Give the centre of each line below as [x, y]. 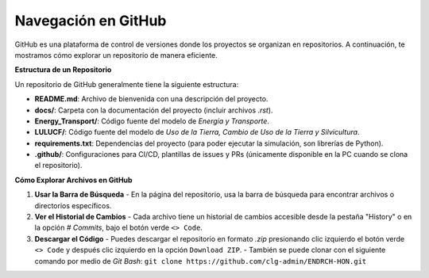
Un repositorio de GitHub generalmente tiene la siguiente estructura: [127, 84]
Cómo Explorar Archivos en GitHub [73, 180]
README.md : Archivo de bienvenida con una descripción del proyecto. [151, 99]
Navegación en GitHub [91, 21]
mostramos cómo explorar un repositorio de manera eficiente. [116, 55]
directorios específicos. [73, 205]
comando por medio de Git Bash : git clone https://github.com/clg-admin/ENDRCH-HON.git [201, 261]
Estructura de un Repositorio [63, 70]
